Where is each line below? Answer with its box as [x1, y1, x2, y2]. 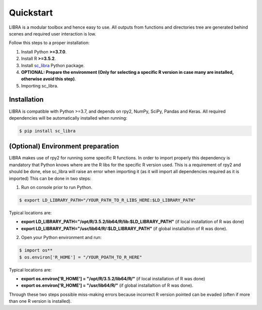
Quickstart [9, 7, 53, 18]
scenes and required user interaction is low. [9, 31, 97, 36]
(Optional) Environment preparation [9, 142, 119, 151]
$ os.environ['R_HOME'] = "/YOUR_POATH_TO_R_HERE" [19, 254, 143, 260]
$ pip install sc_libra [19, 128, 76, 134]
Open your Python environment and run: [21, 235, 102, 241]
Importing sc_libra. [21, 83, 59, 88]
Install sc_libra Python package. [21, 62, 85, 68]
